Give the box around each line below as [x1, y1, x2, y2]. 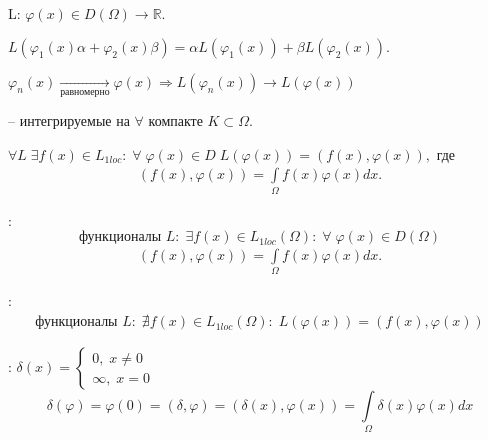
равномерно [60, 86, 110, 97]
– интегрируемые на [8, 109, 130, 130]
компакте [148, 109, 203, 130]
